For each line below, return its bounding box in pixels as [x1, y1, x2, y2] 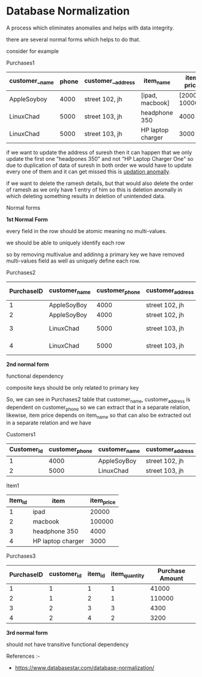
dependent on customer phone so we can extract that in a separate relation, [6, 404, 191, 412]
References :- [6, 652, 40, 660]
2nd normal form [6, 360, 49, 368]
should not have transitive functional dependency [6, 640, 129, 648]
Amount [159, 574, 183, 582]
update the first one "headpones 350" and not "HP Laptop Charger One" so [6, 155, 194, 162]
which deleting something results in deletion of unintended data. [6, 192, 166, 199]
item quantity [111, 570, 144, 579]
